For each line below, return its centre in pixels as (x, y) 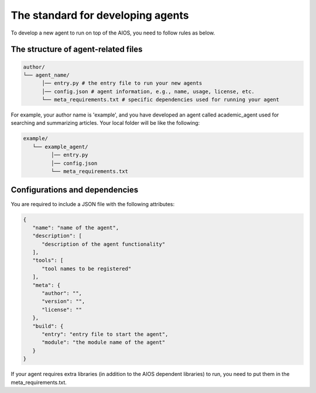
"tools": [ (48, 260)
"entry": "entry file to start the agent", (105, 334)
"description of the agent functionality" (104, 244)
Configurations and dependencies (75, 190)
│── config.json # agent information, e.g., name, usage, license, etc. (148, 91)
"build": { (48, 326)
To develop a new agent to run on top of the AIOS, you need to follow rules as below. (113, 33)
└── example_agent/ (60, 147)
